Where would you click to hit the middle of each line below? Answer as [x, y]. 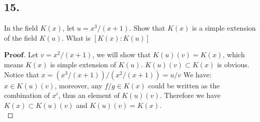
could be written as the [184, 85]
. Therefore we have [190, 95]
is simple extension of [83, 64]
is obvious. [233, 64]
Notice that [22, 74]
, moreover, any [78, 85]
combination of [27, 95]
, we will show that [121, 54]
